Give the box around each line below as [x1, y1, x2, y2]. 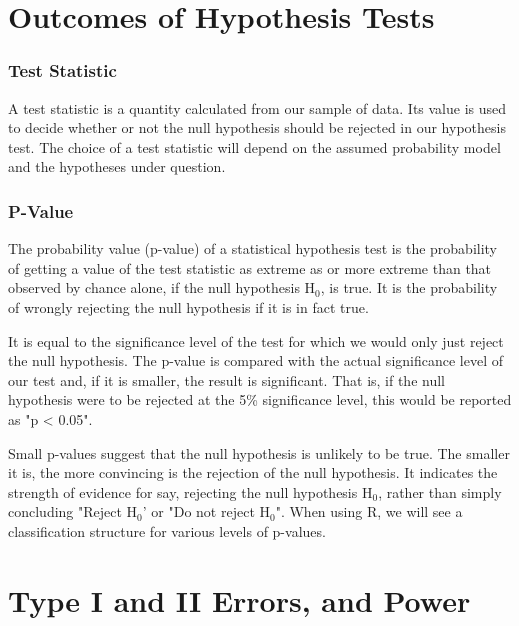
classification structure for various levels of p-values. [8, 520, 326, 541]
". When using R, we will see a [275, 501, 463, 522]
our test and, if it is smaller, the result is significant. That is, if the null [8, 369, 445, 390]
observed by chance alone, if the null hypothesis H [8, 277, 316, 298]
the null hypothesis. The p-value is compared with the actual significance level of [8, 350, 503, 371]
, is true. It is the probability [320, 277, 498, 298]
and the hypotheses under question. [8, 156, 226, 177]
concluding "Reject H [8, 501, 138, 522]
